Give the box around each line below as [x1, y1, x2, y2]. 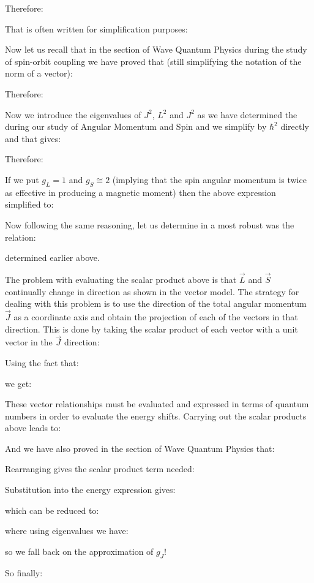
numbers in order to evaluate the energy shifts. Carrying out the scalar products [5, 409, 307, 422]
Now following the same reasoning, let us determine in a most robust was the [5, 218, 294, 231]
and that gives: [5, 132, 61, 145]
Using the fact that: [5, 356, 79, 369]
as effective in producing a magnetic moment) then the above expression [5, 186, 276, 198]
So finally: [5, 566, 43, 579]
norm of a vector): [5, 67, 73, 80]
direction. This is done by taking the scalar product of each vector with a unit [5, 322, 298, 335]
